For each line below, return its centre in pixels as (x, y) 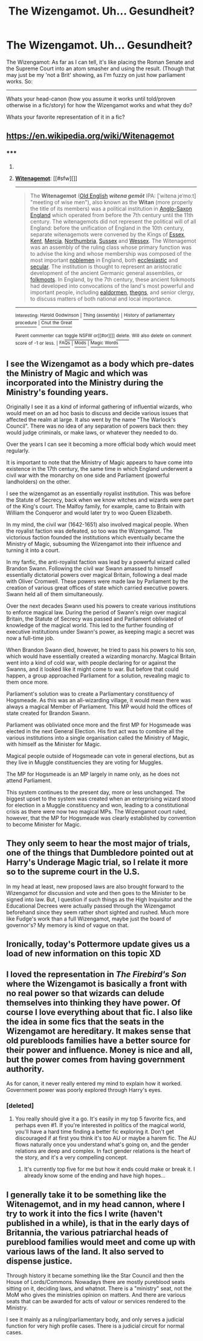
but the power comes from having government (96, 1060)
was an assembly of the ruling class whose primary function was (111, 247)
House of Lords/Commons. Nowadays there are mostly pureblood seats (96, 1282)
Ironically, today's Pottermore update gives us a (98, 944)
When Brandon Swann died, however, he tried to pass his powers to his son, (101, 650)
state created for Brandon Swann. (48, 713)
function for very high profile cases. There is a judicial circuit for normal (95, 1326)
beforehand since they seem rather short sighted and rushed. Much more (98, 912)
